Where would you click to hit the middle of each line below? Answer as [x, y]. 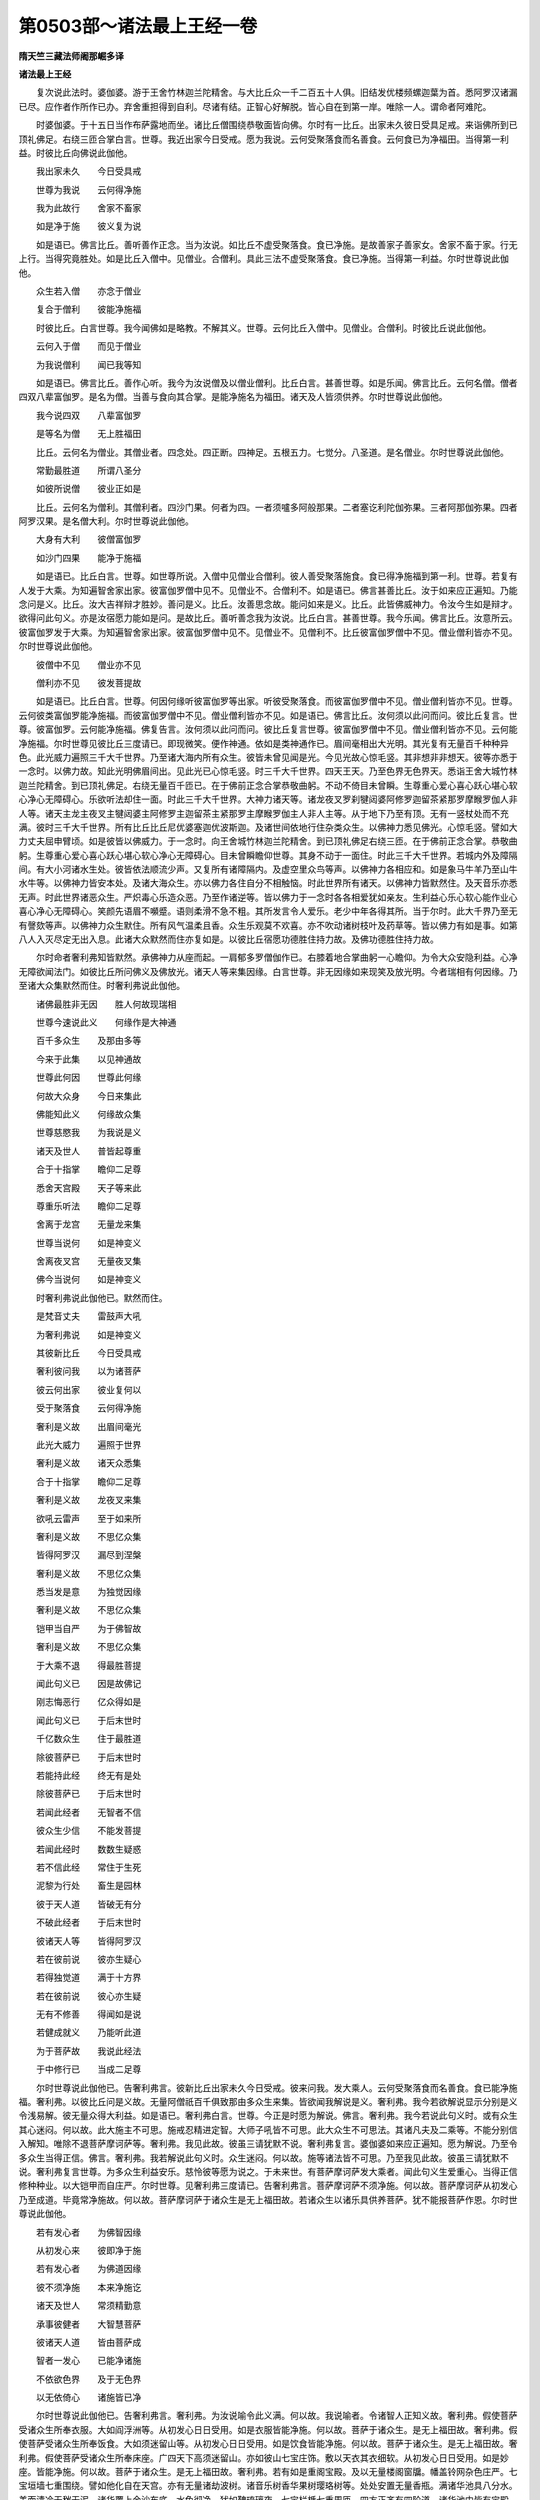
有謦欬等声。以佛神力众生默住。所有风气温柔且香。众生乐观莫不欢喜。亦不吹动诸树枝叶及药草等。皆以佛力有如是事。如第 [268, 925]
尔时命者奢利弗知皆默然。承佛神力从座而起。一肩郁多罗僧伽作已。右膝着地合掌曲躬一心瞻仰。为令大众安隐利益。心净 [276, 957]
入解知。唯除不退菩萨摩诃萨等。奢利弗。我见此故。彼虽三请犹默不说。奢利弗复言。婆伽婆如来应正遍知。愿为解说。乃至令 [268, 2144]
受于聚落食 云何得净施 [88, 1408]
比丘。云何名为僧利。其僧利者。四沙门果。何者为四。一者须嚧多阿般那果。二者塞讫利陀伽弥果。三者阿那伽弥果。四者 [276, 507]
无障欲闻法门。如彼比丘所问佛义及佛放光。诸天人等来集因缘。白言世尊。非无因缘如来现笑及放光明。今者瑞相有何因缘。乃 [268, 971]
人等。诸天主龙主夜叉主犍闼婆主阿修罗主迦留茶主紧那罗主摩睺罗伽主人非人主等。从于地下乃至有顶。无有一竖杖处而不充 [263, 813]
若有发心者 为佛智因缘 [88, 2232]
